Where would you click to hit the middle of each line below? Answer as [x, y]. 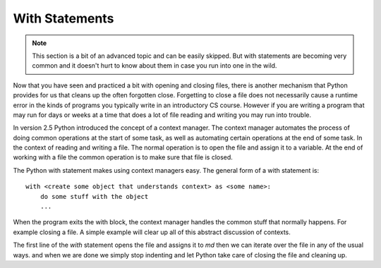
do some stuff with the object [94, 196]
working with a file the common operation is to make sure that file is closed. [123, 157]
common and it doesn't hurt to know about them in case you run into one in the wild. [155, 66]
